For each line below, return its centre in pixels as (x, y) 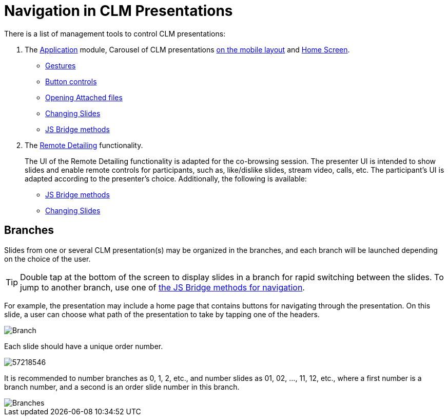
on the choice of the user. (47, 259)
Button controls (71, 81)
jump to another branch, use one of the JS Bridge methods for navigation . (162, 287)
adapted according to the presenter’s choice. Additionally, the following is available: (166, 178)
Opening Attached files (84, 97)
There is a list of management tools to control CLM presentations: (115, 33)
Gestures (61, 65)
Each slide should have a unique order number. (84, 346)
